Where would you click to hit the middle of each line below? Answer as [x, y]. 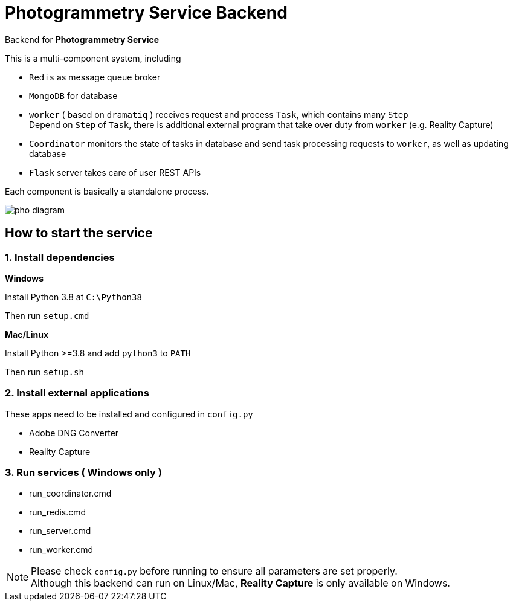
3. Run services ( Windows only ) [83, 473]
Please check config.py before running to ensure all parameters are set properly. [214, 571]
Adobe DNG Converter [74, 433]
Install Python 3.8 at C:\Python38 [73, 297]
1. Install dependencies [60, 257]
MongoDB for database [73, 95]
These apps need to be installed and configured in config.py [129, 414]
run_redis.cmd [58, 512]
